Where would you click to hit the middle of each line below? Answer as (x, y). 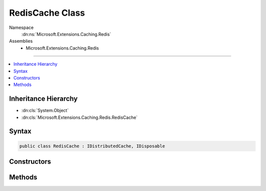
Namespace (21, 27)
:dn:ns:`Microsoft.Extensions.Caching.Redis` (66, 34)
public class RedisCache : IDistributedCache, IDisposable (92, 146)
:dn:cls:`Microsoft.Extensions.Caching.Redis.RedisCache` (80, 117)
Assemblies (21, 41)
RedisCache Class (47, 13)
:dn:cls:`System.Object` (45, 110)
